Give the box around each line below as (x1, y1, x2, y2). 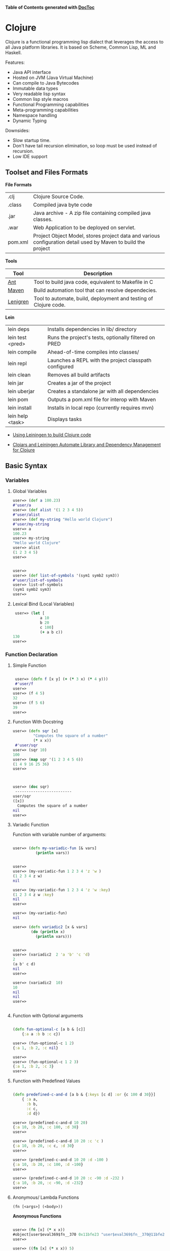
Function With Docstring (12, 719, 63, 725)
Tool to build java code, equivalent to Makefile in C (33, 278, 153, 285)
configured (47, 363, 74, 370)
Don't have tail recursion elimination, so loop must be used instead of (12, 142, 157, 148)
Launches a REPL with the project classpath (47, 357, 152, 364)
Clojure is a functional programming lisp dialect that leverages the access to (5, 39, 163, 45)
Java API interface (12, 69, 52, 75)
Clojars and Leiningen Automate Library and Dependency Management (12, 441, 161, 447)
